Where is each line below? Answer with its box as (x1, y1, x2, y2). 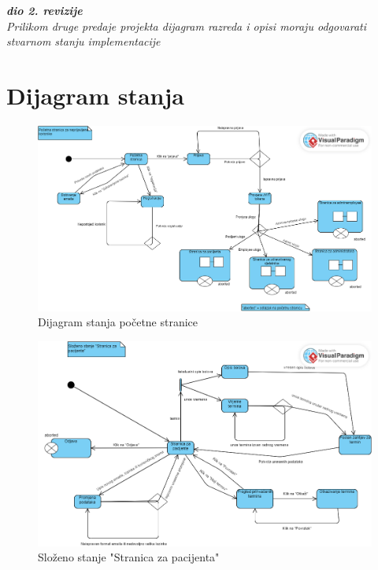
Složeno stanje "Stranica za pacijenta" (38, 549, 220, 565)
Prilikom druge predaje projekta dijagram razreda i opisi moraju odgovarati (6, 17, 367, 34)
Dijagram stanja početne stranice (38, 314, 198, 330)
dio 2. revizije (6, 2, 83, 18)
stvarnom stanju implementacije (6, 33, 161, 50)
